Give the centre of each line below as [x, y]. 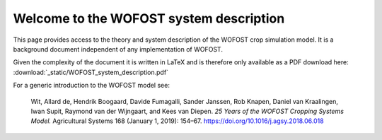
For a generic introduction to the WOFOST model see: [91, 86]
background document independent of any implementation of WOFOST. [118, 49]
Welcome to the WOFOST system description [149, 18]
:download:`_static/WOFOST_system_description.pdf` [91, 72]
